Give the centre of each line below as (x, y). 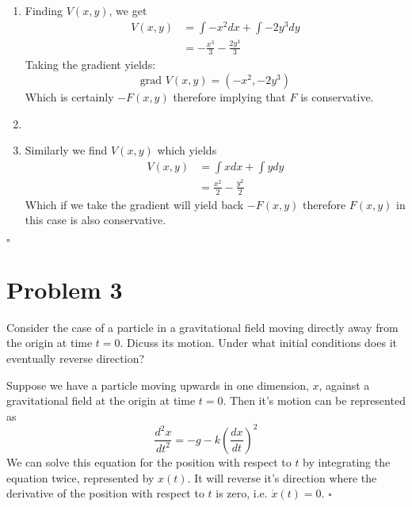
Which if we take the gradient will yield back (134, 204)
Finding (44, 10)
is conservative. (337, 97)
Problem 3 (65, 289)
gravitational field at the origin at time (101, 400)
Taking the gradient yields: (90, 65)
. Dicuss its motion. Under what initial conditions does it (258, 343)
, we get (128, 10)
